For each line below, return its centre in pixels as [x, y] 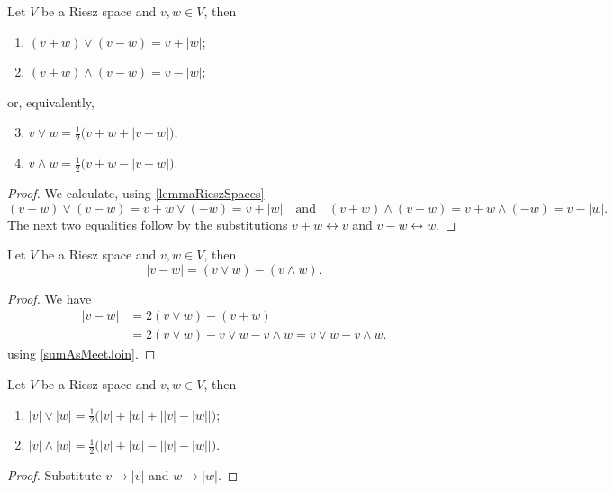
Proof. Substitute [54, 475]
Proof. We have [50, 298]
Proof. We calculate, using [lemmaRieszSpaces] [136, 193]
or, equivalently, [51, 101]
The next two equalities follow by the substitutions [148, 224]
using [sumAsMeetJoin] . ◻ [81, 354]
